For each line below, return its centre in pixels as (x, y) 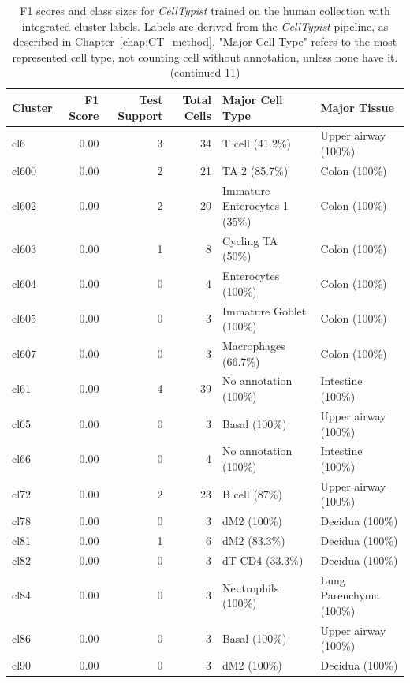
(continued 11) (205, 72)
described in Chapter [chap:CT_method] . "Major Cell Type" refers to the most (205, 41)
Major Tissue (357, 107)
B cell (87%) (252, 493)
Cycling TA (250, 240)
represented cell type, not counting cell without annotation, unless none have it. (205, 56)
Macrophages (253, 346)
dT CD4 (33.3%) (263, 560)
